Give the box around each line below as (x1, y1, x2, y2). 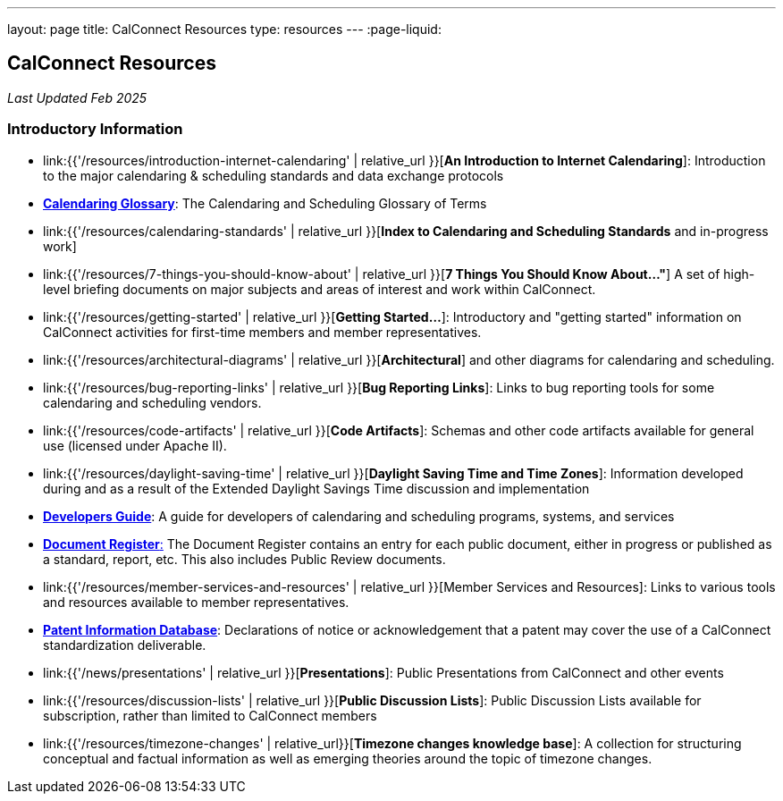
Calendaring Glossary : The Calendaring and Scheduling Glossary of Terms (43, 195, 487, 211)
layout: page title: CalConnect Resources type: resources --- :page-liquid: (7, 21, 442, 37)
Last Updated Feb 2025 (7, 89, 147, 105)
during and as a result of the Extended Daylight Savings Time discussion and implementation (43, 480, 590, 496)
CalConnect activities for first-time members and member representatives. (43, 324, 482, 340)
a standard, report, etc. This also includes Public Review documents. (43, 551, 446, 567)
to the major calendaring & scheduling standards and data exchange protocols (43, 167, 504, 183)
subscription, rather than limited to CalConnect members (43, 707, 377, 723)
